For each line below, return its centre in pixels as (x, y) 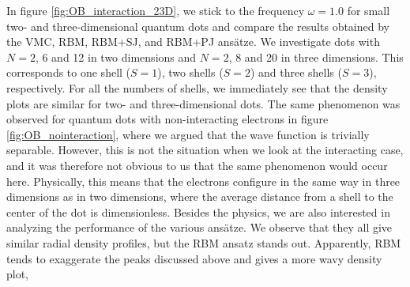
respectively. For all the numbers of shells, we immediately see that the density (197, 87)
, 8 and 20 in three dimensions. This (316, 57)
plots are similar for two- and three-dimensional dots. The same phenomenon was (203, 103)
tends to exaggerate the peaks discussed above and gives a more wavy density (194, 258)
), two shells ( (190, 72)
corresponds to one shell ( (69, 72)
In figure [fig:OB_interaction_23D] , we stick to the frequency (156, 10)
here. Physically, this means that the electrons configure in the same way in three (203, 181)
